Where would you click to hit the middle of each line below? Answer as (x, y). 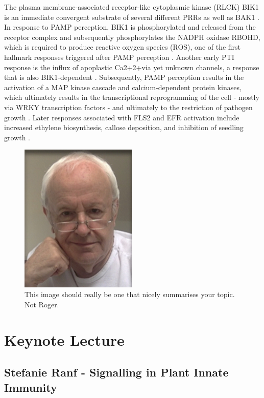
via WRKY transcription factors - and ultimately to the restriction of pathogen (128, 107)
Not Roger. (42, 304)
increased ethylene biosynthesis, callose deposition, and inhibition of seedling (124, 127)
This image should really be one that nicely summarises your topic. (130, 294)
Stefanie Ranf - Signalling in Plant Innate (116, 372)
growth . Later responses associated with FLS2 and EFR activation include (122, 117)
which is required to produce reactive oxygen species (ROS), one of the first (123, 47)
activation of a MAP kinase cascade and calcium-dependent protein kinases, (123, 87)
